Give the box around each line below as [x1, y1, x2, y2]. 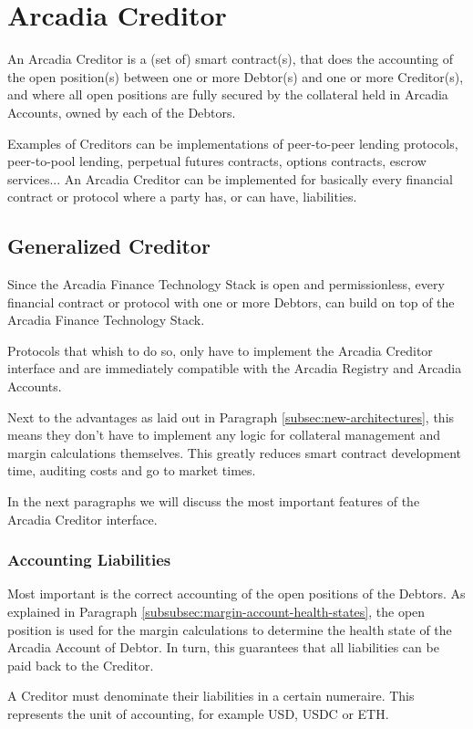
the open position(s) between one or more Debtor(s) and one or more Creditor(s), [7, 67, 464, 86]
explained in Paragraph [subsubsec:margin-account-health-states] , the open [7, 602, 426, 621]
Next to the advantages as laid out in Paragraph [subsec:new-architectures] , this [7, 407, 455, 426]
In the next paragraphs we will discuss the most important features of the [7, 492, 420, 511]
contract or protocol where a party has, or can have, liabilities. [7, 187, 357, 206]
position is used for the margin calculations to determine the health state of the [7, 620, 452, 639]
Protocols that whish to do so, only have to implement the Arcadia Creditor [7, 340, 433, 359]
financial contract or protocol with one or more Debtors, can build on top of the [7, 292, 455, 311]
